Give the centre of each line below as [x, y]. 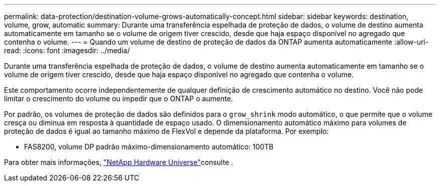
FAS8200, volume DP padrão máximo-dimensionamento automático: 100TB [149, 147]
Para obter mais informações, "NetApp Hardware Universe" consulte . [119, 162]
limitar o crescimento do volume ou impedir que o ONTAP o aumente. [119, 99]
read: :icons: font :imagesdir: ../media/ [67, 50]
